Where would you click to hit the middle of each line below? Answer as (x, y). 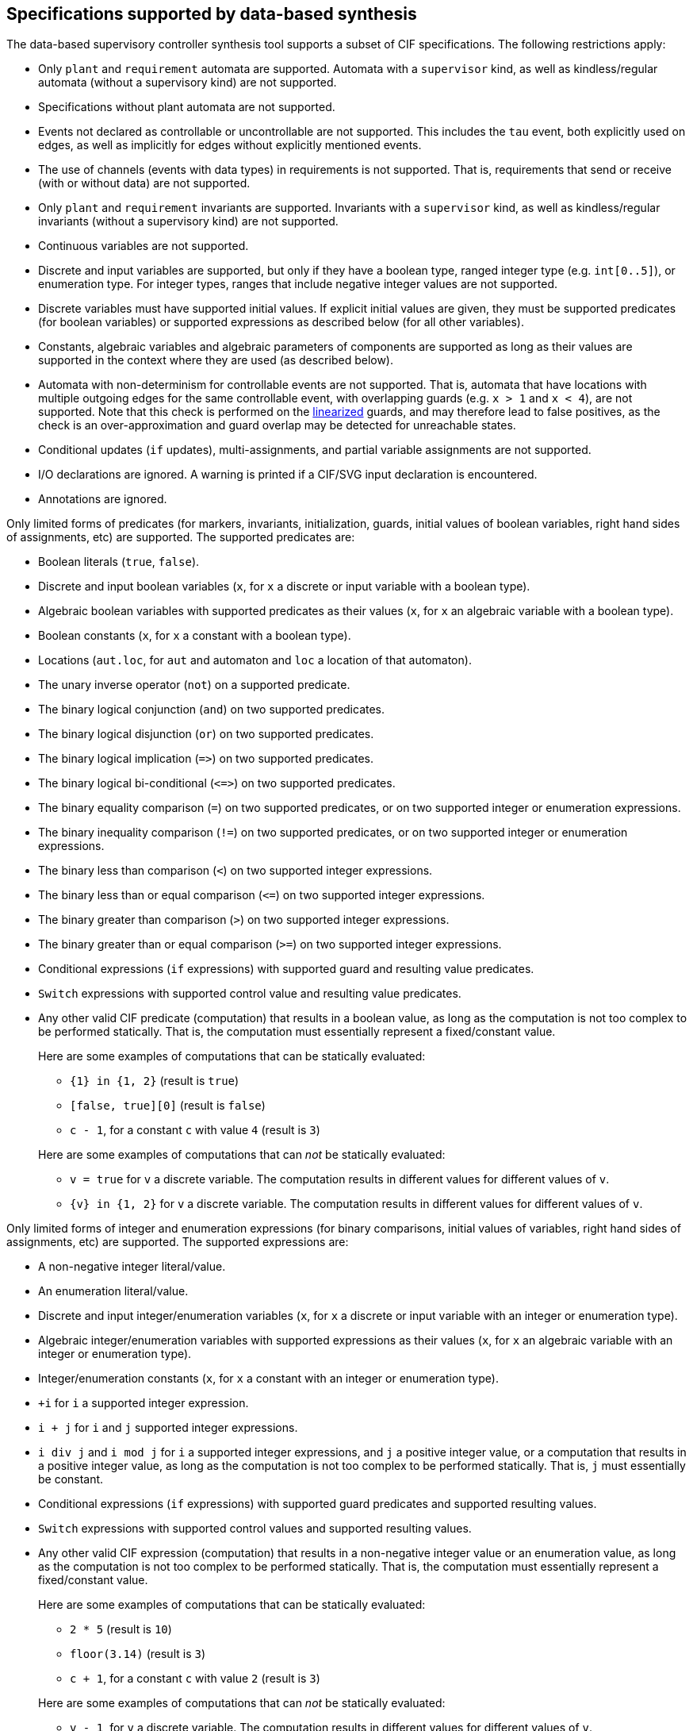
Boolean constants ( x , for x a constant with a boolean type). (195, 636)
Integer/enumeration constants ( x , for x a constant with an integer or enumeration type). (268, 1379)
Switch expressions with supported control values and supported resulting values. (255, 1529)
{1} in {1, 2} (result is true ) (155, 1081)
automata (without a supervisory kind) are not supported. (188, 83)
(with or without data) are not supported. (144, 183)
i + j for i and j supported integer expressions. (168, 1428)
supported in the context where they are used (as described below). (216, 360)
